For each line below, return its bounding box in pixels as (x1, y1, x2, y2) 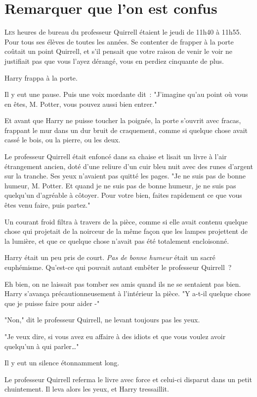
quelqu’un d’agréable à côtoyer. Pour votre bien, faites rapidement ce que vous (4, 190, 242, 200)
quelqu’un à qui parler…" (4, 341, 79, 351)
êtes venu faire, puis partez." (4, 200, 90, 210)
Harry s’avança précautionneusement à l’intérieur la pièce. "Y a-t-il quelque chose (4, 288, 251, 299)
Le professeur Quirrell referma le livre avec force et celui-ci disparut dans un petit (4, 374, 252, 384)
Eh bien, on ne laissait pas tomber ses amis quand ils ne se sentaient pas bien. (4, 278, 241, 289)
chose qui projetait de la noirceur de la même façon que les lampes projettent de (4, 226, 248, 236)
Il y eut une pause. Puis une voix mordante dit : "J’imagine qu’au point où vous (4, 89, 248, 99)
